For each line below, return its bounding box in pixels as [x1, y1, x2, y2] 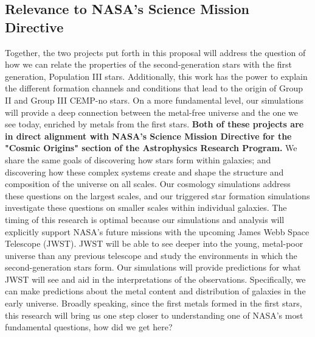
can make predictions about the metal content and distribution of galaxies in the [5, 285, 306, 297]
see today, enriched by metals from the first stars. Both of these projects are [5, 118, 304, 130]
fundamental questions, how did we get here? [5, 321, 173, 333]
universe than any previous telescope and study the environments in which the [5, 249, 297, 261]
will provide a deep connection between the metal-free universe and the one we [5, 105, 298, 118]
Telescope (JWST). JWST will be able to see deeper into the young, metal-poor [5, 237, 303, 250]
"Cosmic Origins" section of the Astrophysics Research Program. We [5, 141, 297, 154]
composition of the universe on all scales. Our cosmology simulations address [5, 177, 291, 190]
